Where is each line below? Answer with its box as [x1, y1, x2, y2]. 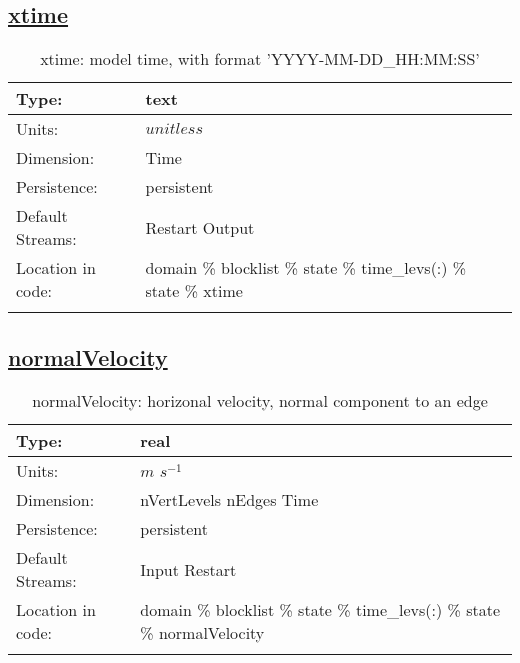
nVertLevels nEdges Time [140, 488, 319, 512]
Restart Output [145, 215, 255, 239]
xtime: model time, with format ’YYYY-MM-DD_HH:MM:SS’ [40, 47, 480, 71]
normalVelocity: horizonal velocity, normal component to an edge [32, 389, 488, 413]
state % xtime [145, 279, 243, 303]
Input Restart [140, 557, 237, 581]
